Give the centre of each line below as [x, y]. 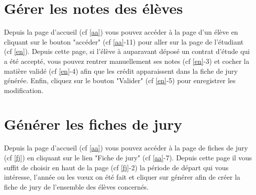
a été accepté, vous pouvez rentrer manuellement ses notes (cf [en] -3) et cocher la [127, 61]
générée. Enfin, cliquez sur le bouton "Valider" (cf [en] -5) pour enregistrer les [120, 80]
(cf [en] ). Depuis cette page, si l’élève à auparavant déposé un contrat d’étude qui [127, 51]
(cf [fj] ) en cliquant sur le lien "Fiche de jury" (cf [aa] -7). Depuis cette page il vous [128, 157]
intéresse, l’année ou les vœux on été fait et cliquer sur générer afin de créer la [122, 177]
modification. [24, 90]
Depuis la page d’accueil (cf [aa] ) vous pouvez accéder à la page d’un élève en [121, 32]
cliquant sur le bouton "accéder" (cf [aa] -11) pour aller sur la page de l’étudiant [124, 41]
